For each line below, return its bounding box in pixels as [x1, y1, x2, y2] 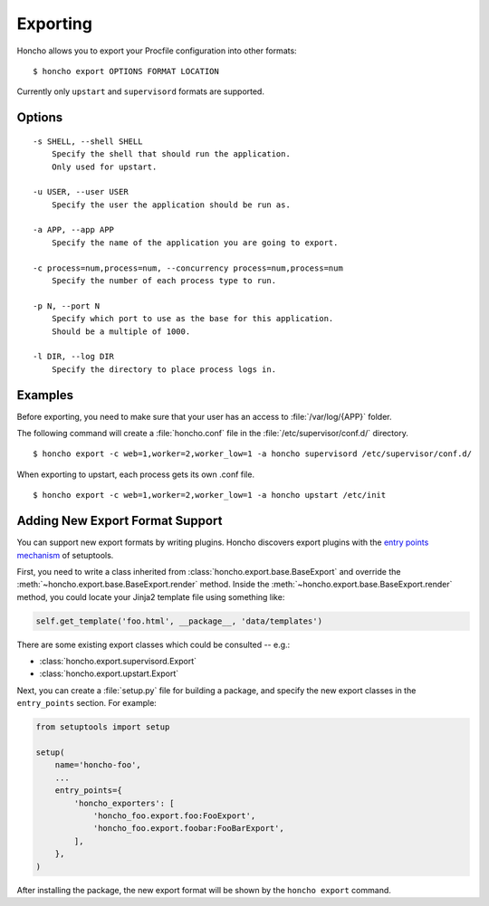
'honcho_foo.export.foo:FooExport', [92, 810, 256, 821]
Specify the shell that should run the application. [51, 149, 292, 159]
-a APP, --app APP [33, 224, 115, 235]
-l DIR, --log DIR [33, 351, 115, 362]
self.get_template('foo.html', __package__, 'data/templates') [35, 615, 323, 626]
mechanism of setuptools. [16, 549, 114, 560]
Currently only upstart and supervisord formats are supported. [16, 86, 264, 97]
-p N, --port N [33, 300, 101, 311]
